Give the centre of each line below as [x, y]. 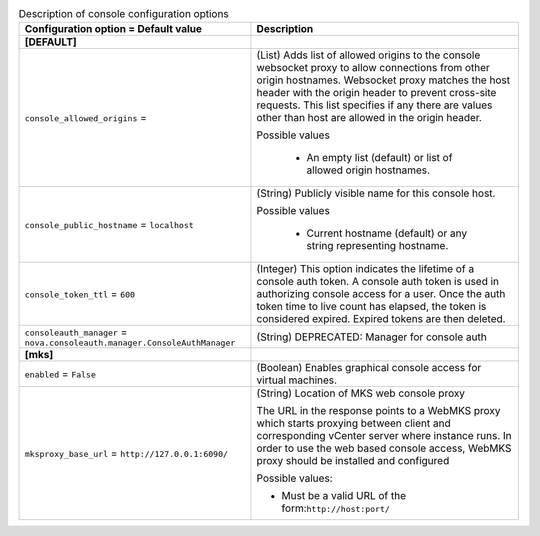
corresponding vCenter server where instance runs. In [384, 436]
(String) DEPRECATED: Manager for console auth [371, 337]
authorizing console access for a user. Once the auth [381, 294]
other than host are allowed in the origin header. [369, 118]
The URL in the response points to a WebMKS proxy [378, 411]
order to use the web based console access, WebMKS [384, 448]
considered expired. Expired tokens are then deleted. [381, 319]
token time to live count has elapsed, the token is [371, 307]
